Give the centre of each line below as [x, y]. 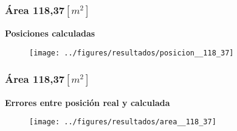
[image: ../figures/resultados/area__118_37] [123, 122]
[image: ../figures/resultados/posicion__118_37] [132, 53]
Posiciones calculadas [50, 33]
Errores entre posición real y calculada [88, 102]
